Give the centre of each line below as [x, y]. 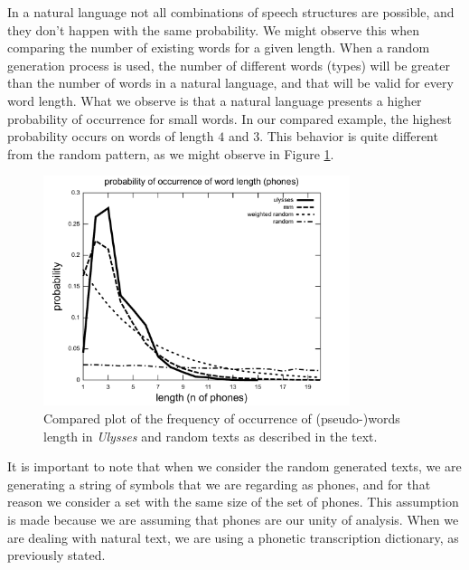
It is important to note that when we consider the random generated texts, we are [234, 466]
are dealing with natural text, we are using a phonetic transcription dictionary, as [233, 537]
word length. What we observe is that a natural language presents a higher [215, 100]
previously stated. [56, 555]
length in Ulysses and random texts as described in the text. [211, 436]
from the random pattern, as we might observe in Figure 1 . [171, 153]
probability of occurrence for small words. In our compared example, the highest [230, 118]
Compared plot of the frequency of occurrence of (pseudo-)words [222, 418]
